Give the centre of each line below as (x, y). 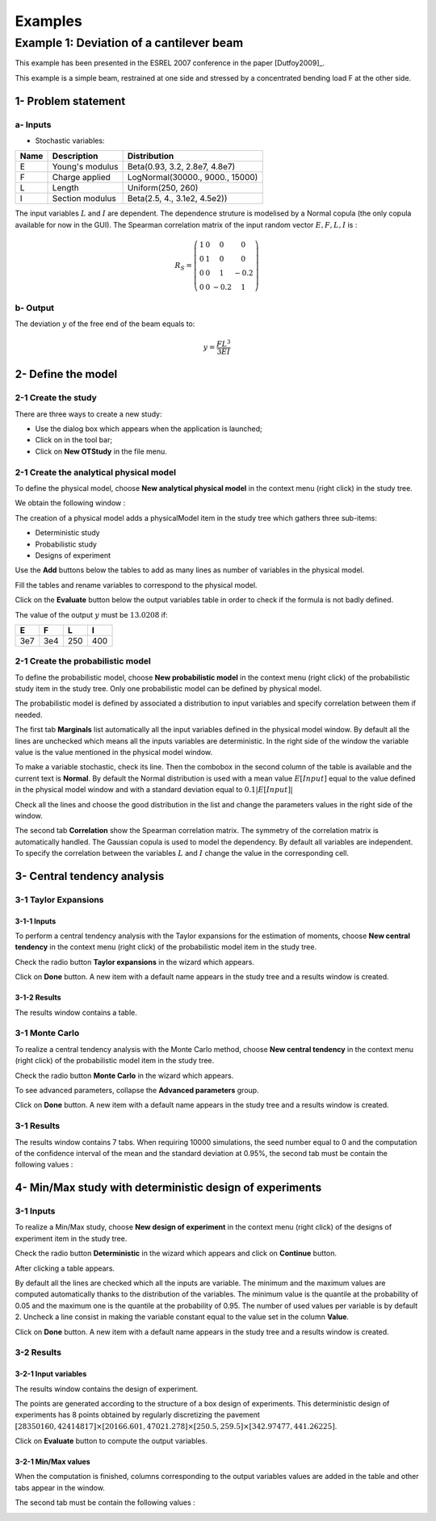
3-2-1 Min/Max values (52, 1462)
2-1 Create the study (56, 398)
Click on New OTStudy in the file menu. (101, 451)
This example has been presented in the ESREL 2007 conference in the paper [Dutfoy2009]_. (170, 63)
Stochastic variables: (70, 140)
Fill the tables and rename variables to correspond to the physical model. (136, 585)
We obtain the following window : (70, 503)
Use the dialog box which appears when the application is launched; (149, 429)
